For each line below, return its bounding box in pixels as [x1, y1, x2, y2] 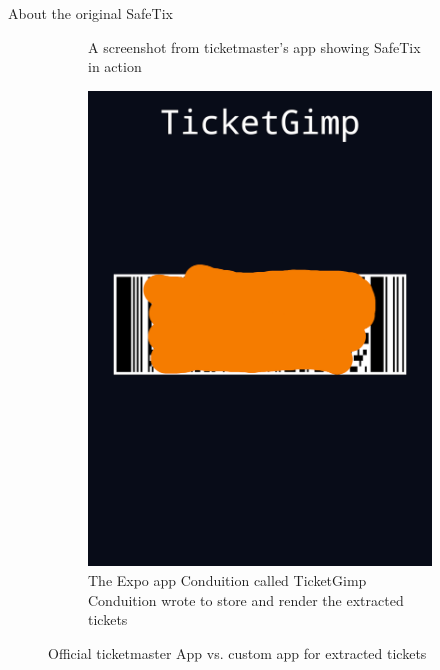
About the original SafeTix [8, 3, 173, 23]
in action [88, 56, 142, 77]
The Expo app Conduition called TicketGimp [88, 569, 367, 590]
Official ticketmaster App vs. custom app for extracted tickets [48, 642, 427, 663]
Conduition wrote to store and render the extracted [88, 589, 404, 610]
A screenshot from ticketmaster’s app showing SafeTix [88, 36, 421, 57]
